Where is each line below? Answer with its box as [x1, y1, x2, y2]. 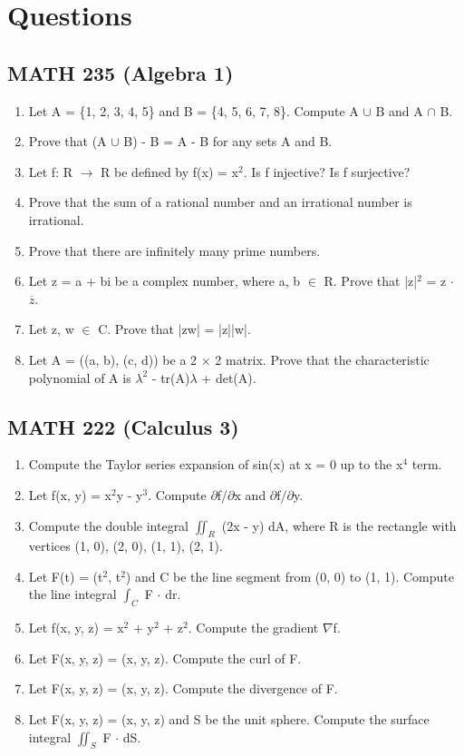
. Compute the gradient [188, 618, 319, 637]
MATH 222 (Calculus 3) [7, 412, 239, 440]
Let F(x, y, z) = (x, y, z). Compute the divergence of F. [28, 679, 338, 698]
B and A [375, 101, 423, 120]
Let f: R [28, 162, 73, 181]
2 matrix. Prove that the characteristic [215, 349, 430, 368]
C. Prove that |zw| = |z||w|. [98, 319, 251, 339]
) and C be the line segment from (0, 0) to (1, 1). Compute [125, 566, 454, 585]
